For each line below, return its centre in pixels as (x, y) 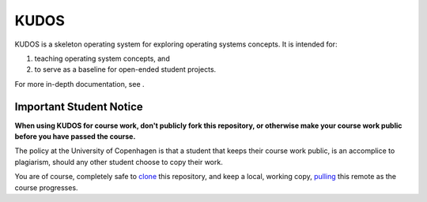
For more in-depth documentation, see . (80, 84)
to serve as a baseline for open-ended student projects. (125, 69)
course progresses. (46, 187)
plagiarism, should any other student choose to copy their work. (119, 162)
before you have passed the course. (75, 137)
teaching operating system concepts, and (102, 58)
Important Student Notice (79, 107)
